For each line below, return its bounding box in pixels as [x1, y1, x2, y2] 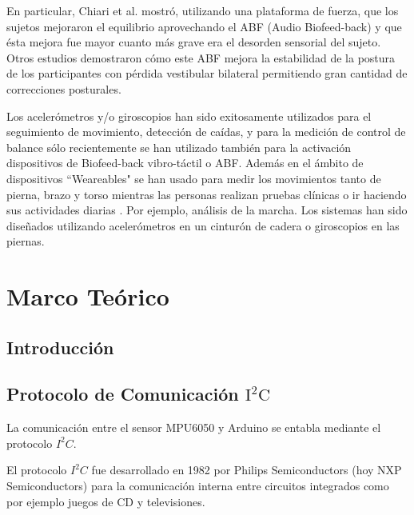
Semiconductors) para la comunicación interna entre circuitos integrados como [6, 477, 389, 494]
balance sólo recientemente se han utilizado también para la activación [6, 138, 352, 155]
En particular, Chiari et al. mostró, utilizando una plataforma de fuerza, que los [6, 2, 399, 18]
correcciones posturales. [6, 80, 121, 97]
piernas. [6, 233, 45, 250]
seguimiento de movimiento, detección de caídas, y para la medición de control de [6, 123, 406, 140]
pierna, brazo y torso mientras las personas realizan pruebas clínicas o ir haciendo [6, 186, 407, 202]
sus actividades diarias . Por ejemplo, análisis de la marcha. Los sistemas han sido [6, 202, 408, 218]
